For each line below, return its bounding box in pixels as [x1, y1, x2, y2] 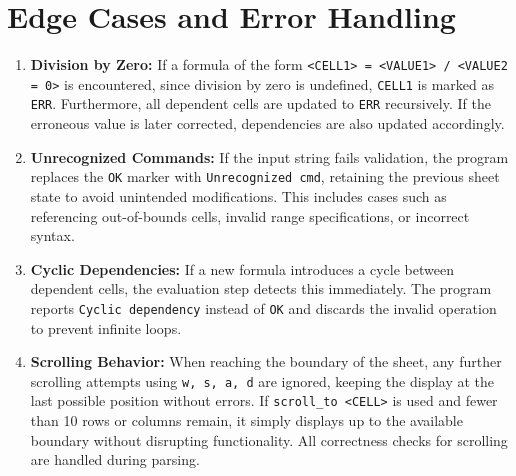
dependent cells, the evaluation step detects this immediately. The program [30, 278, 492, 299]
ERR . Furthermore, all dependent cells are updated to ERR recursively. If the [30, 93, 491, 114]
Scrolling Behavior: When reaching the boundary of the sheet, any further [30, 351, 502, 372]
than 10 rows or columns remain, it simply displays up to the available [30, 410, 463, 431]
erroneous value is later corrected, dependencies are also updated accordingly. [30, 113, 505, 134]
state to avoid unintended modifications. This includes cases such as [30, 185, 447, 206]
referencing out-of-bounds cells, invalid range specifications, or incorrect [30, 205, 470, 226]
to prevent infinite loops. [30, 317, 182, 338]
